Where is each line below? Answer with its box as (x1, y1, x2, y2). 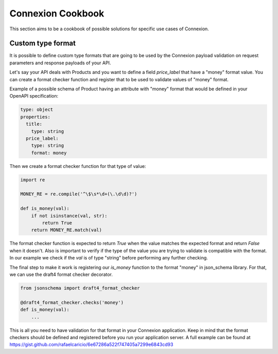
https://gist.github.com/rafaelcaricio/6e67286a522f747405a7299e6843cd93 (9, 342, 173, 348)
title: (26, 121, 43, 127)
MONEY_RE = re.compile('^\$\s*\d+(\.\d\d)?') (20, 191, 137, 197)
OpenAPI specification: (9, 93, 59, 99)
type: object (20, 107, 54, 113)
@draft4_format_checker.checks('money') (20, 300, 124, 305)
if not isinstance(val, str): (31, 213, 108, 218)
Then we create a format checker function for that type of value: (9, 163, 146, 169)
